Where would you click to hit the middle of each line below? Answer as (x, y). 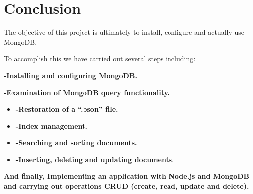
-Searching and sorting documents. (76, 142)
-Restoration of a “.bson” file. (67, 109)
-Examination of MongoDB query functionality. (87, 92)
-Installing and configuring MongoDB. (71, 75)
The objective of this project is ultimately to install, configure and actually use (124, 32)
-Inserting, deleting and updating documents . (95, 159)
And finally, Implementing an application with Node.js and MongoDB (127, 176)
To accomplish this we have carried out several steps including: (100, 59)
